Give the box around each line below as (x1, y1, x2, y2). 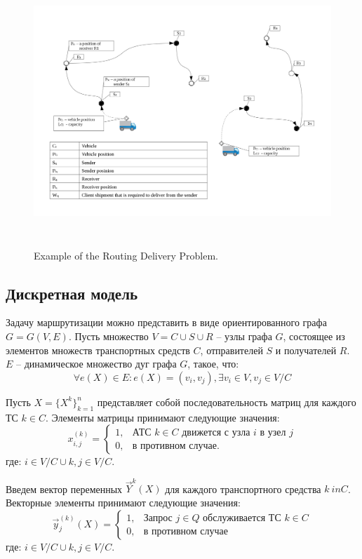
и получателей (275, 342, 337, 357)
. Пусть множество (68, 328, 149, 343)
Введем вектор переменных (6, 481, 123, 496)
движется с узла (182, 427, 250, 438)
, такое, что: (187, 356, 239, 371)
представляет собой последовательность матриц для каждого (97, 394, 356, 409)
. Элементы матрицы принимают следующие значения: (45, 410, 280, 424)
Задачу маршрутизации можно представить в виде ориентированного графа (6, 315, 327, 330)
